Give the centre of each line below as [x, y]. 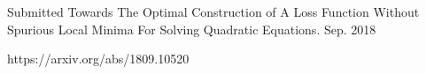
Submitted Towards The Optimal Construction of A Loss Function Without [213, 11]
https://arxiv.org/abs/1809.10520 [98, 59]
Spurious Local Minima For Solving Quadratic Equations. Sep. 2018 [192, 29]
